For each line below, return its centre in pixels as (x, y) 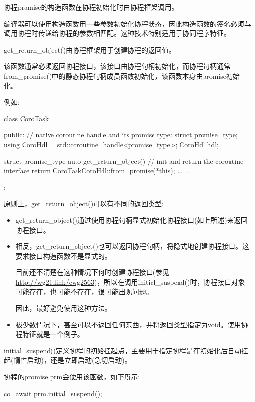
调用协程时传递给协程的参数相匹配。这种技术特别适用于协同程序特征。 (117, 33)
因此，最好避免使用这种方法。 (64, 308)
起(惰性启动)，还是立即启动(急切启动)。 (68, 360)
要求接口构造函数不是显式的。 (64, 255)
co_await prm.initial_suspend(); (53, 393)
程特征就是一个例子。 (50, 334)
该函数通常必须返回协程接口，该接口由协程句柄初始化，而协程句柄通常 (117, 66)
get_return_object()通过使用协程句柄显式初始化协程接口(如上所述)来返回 (131, 220)
